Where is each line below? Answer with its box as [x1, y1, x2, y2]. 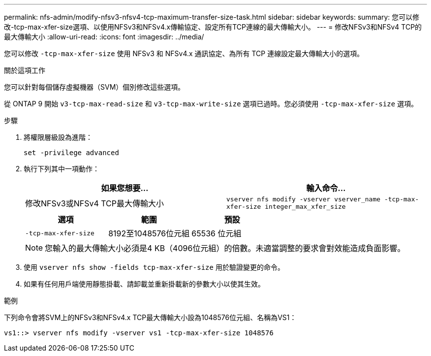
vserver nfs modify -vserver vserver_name [226, 195, 381, 203]
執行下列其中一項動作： [24, 164, 99, 173]
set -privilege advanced [24, 149, 119, 157]
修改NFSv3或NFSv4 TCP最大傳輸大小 [25, 198, 164, 208]
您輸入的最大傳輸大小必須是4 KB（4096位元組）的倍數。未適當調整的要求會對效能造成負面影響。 [45, 243, 405, 253]
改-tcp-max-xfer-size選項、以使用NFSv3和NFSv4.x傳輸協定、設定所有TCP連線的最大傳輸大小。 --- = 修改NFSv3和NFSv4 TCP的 [4, 23, 422, 31]
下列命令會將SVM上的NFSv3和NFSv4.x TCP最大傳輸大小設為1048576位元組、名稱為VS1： [4, 313, 297, 322]
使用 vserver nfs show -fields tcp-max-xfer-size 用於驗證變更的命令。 [24, 263, 284, 271]
